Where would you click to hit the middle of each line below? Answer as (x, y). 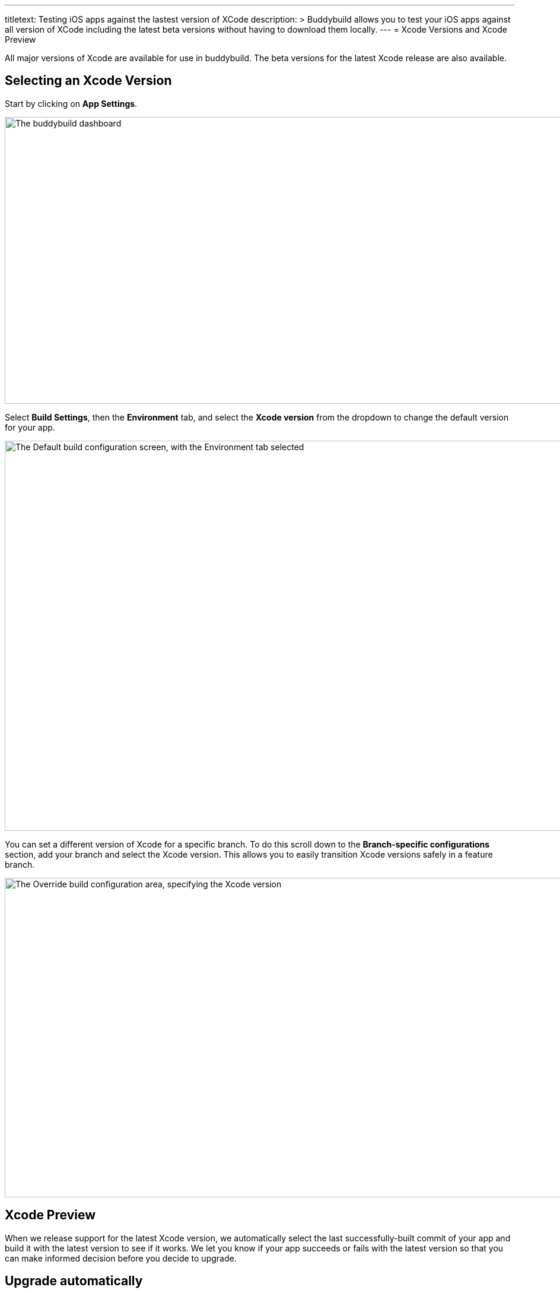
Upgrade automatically (74, 1281)
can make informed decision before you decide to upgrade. (121, 1258)
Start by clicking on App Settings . (71, 103)
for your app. (30, 427)
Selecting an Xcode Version (88, 81)
